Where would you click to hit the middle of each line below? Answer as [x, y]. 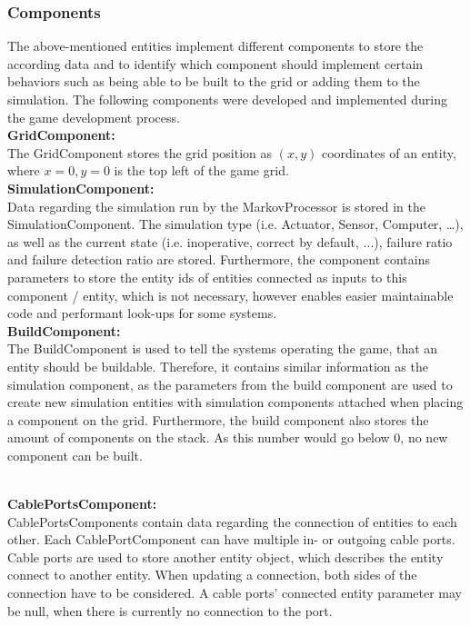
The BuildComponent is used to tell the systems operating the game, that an [223, 348]
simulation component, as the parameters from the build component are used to [230, 384]
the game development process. [94, 117]
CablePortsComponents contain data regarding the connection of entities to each [232, 521]
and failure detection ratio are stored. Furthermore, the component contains [219, 259]
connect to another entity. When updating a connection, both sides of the [212, 575]
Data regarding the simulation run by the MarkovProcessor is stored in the [216, 206]
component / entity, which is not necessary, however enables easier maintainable [230, 295]
